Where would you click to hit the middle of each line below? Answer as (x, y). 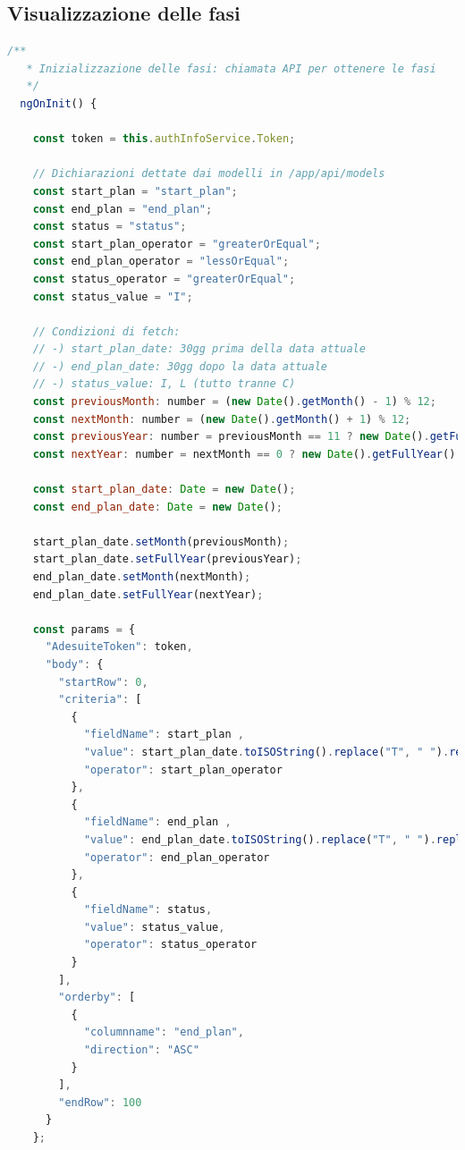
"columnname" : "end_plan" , (164, 1032)
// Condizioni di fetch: (106, 331)
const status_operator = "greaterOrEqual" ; (164, 279)
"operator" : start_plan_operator (183, 769)
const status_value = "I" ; (113, 296)
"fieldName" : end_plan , (157, 822)
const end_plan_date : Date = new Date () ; (157, 507)
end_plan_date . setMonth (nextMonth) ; (142, 577)
